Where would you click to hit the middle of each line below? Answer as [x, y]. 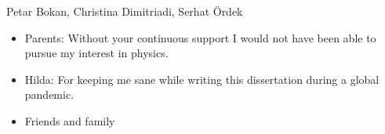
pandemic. [49, 94]
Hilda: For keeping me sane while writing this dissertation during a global [202, 79]
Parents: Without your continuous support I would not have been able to [200, 37]
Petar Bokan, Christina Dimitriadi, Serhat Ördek [125, 11]
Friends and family [70, 120]
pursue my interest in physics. [96, 53]
